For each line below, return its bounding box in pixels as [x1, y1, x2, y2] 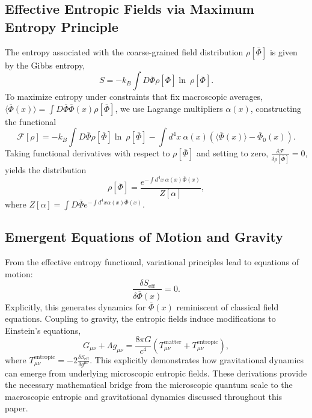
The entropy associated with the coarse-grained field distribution [5, 45, 243, 58]
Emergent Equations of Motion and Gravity [5, 227, 283, 246]
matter [164, 339, 182, 346]
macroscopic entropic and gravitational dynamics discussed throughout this [5, 390, 283, 402]
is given [269, 45, 298, 58]
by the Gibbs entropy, [5, 58, 85, 71]
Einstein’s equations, [5, 324, 81, 336]
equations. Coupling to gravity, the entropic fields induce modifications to [5, 312, 276, 325]
